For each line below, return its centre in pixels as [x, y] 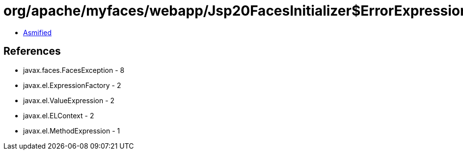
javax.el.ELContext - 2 [59, 115]
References [32, 51]
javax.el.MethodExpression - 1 [72, 131]
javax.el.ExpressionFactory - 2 [72, 85]
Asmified [38, 32]
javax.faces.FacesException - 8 [74, 70]
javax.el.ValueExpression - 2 [69, 100]
